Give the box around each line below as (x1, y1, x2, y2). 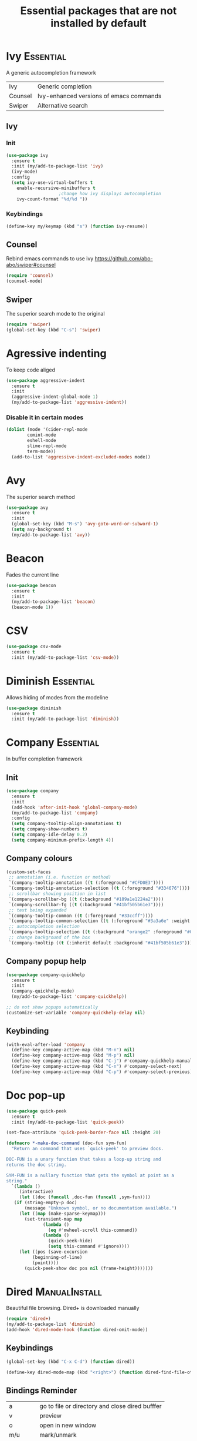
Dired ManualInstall (6, 1285, 103, 1298)
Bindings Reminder (6, 1386, 77, 1396)
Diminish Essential (6, 674, 95, 688)
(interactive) (19, 1189, 54, 1195)
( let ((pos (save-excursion (19, 1249, 88, 1255)
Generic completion (37, 82, 92, 91)
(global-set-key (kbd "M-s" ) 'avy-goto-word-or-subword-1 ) (11, 521, 159, 527)
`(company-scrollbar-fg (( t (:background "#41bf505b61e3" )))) (8, 902, 164, 907)
